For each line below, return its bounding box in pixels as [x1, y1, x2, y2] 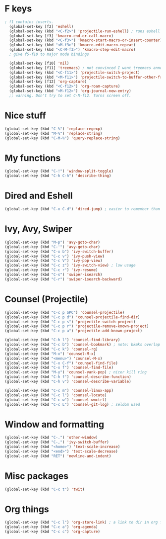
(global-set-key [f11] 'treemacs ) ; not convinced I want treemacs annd [9, 65, 163, 70]
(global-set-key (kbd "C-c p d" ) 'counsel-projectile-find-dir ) [4, 314, 140, 320]
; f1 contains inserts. [4, 19, 54, 24]
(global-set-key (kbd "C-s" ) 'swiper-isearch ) [4, 272, 103, 277]
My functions [4, 152, 61, 164]
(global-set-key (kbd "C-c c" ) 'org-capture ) [4, 529, 100, 535]
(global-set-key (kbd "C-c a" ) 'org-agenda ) [4, 525, 98, 530]
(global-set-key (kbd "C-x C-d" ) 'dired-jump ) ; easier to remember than [4, 207, 161, 212]
